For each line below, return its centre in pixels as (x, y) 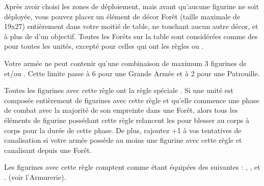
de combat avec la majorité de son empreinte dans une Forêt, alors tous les (121, 110)
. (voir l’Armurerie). (35, 177)
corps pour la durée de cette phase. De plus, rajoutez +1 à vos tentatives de (123, 130)
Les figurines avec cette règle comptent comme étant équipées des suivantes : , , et (132, 167)
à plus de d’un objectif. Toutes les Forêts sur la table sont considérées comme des (131, 36)
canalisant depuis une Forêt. (48, 150)
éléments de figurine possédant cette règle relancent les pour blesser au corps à (127, 120)
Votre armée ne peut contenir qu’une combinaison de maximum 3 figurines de (125, 63)
